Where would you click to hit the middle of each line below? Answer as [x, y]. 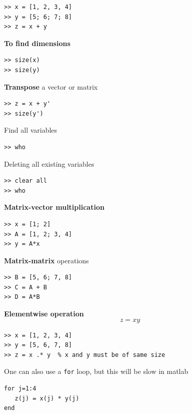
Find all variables [31, 130]
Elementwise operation [44, 314]
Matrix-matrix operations [46, 260]
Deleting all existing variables [49, 163]
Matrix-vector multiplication [54, 207]
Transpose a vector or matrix [51, 86]
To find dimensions [37, 43]
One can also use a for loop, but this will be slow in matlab [96, 371]
